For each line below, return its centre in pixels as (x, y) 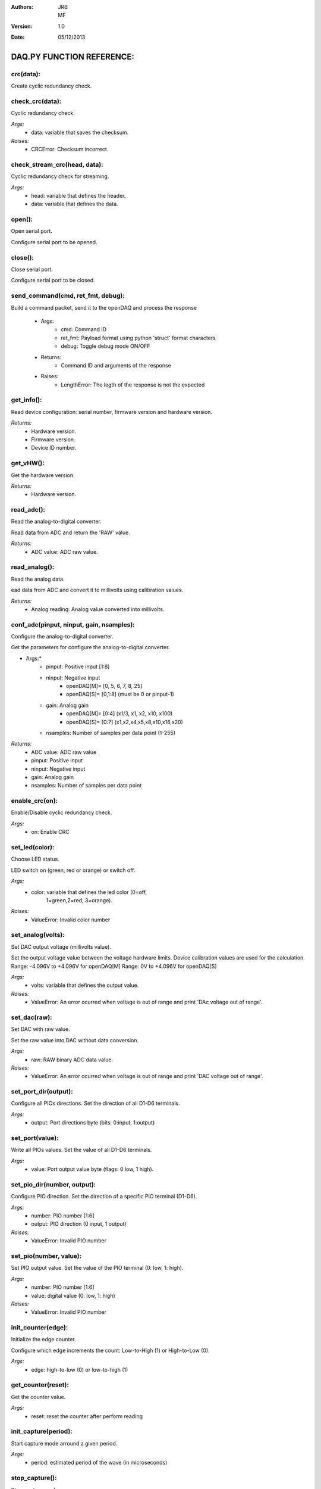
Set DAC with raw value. (41, 1029)
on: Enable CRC (50, 832)
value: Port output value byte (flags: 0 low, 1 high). (92, 1169)
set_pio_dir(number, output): (53, 1184)
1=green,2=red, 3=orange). (79, 900)
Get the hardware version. (43, 475)
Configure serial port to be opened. (54, 242)
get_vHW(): (28, 463)
